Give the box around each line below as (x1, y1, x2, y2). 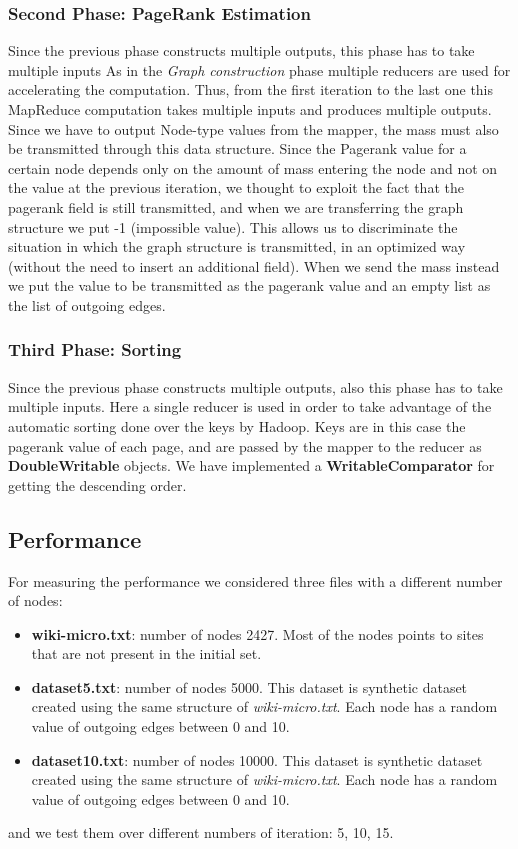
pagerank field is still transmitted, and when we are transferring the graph (8, 196, 464, 217)
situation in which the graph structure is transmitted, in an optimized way (8, 236, 466, 257)
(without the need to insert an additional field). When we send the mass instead (8, 255, 500, 276)
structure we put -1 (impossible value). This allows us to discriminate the (8, 216, 458, 237)
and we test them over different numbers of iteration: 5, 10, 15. (8, 822, 394, 843)
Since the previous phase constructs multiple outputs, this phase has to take (8, 40, 475, 61)
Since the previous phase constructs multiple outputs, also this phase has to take (8, 376, 503, 397)
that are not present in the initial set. (31, 643, 262, 664)
